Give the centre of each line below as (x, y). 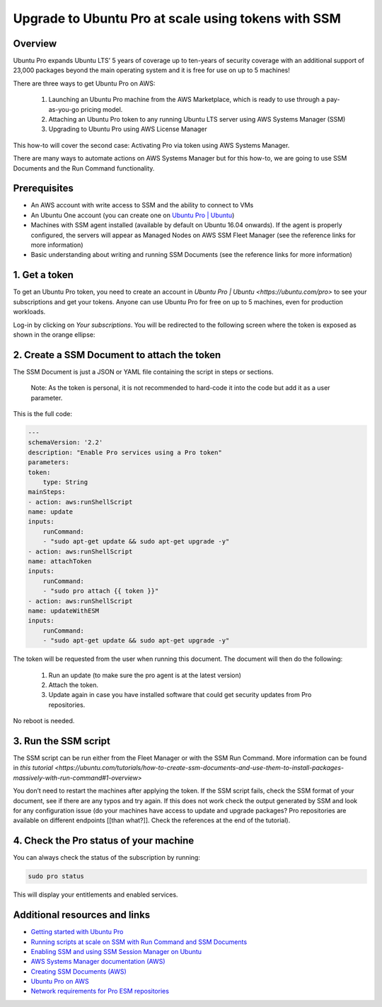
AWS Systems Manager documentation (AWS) (98, 962)
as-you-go (64, 109)
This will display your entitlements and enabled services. (95, 894)
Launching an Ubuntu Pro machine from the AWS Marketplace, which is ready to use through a (187, 100)
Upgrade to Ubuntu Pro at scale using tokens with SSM (177, 18)
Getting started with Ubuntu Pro (77, 932)
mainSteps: (47, 492)
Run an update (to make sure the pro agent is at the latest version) (145, 675)
